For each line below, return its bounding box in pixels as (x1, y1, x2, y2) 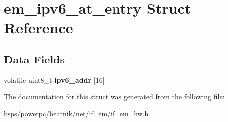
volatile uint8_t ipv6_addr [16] (4, 74, 105, 85)
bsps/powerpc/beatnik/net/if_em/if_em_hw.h (4, 108, 149, 118)
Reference (4, 17, 73, 38)
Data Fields (4, 51, 65, 66)
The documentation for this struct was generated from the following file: (4, 91, 225, 102)
